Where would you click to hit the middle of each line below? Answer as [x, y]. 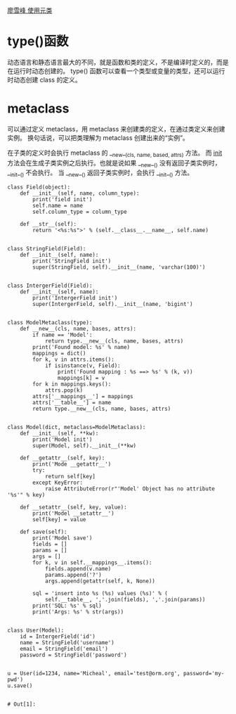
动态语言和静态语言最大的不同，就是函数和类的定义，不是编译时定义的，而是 [118, 62]
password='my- [204, 674]
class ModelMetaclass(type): [50, 323]
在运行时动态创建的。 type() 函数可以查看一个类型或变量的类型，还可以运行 [116, 71]
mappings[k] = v [81, 378]
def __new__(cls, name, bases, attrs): [78, 329]
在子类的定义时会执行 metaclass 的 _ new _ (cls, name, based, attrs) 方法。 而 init [115, 153]
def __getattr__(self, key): [63, 458]
